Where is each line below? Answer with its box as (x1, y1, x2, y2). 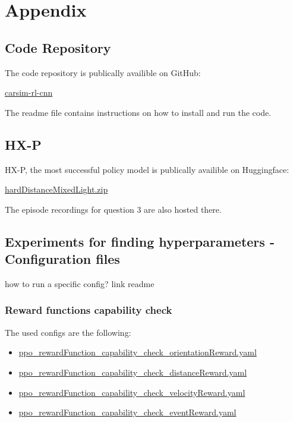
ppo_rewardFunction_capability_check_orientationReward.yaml (18, 346, 257, 358)
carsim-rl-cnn (5, 86, 53, 99)
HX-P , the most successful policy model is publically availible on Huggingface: (5, 163, 289, 175)
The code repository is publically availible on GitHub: (5, 66, 201, 78)
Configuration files (5, 250, 120, 268)
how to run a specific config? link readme (5, 277, 155, 289)
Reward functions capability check (5, 303, 172, 317)
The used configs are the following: (5, 326, 131, 338)
